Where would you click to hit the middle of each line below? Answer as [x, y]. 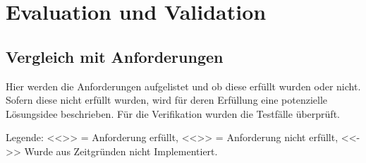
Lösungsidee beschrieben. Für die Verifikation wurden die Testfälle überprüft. [173, 113]
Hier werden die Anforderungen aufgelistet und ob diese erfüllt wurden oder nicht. [183, 86]
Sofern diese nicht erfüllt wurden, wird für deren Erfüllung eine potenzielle [167, 100]
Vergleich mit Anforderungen [115, 56]
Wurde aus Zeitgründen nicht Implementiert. [121, 151]
